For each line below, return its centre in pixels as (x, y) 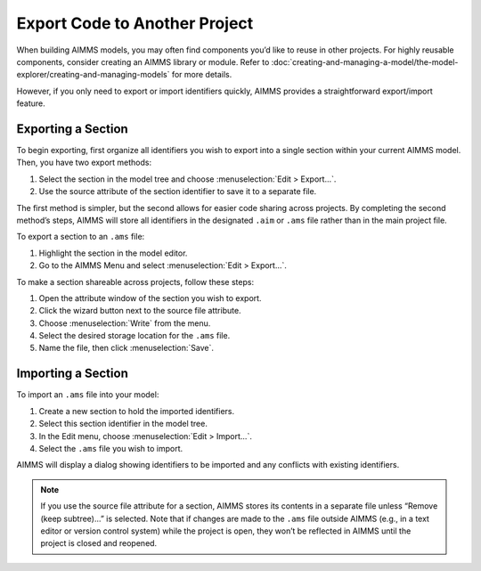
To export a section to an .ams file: (81, 237)
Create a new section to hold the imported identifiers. (137, 411)
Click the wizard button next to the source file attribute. (140, 311)
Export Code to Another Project (135, 23)
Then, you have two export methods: (84, 163)
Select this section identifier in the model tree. (123, 424)
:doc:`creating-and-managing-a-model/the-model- (365, 61)
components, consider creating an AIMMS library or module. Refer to (143, 61)
